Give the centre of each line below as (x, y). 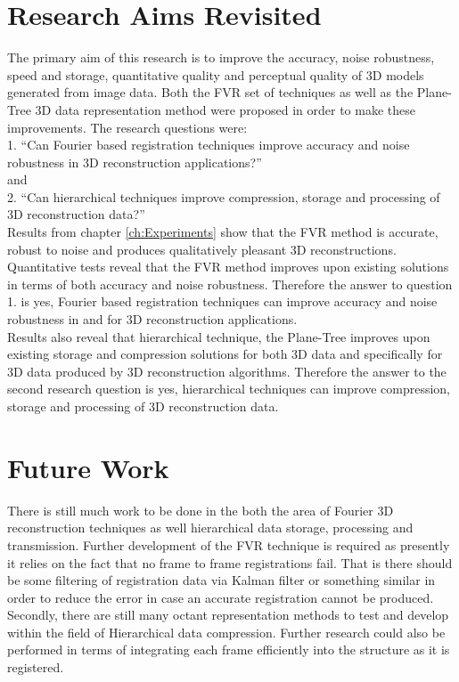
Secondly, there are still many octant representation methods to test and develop (228, 615)
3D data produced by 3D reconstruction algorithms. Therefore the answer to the (227, 371)
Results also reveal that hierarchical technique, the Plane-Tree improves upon (219, 336)
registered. (36, 667)
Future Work (88, 467)
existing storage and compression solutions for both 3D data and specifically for (225, 354)
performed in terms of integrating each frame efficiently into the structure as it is (229, 650)
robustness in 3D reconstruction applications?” (135, 162)
